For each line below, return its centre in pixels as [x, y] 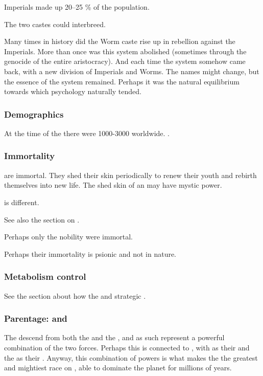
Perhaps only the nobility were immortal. [69, 237]
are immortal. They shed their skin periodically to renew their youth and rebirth [130, 175]
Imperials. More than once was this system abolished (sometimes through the [125, 51]
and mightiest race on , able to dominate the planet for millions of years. [118, 368]
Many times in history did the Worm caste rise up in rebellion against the [120, 41]
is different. [22, 202]
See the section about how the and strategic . [75, 295]
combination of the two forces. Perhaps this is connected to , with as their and [127, 347]
